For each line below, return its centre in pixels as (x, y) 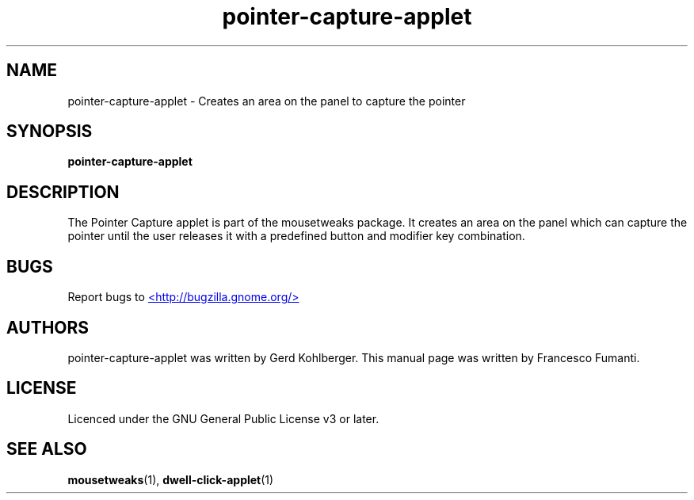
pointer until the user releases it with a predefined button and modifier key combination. (296, 236)
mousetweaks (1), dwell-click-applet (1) (171, 479)
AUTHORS (48, 327)
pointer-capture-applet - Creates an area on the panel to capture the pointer (267, 101)
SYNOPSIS (50, 132)
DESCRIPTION (63, 192)
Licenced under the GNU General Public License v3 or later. (223, 418)
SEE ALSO (47, 449)
